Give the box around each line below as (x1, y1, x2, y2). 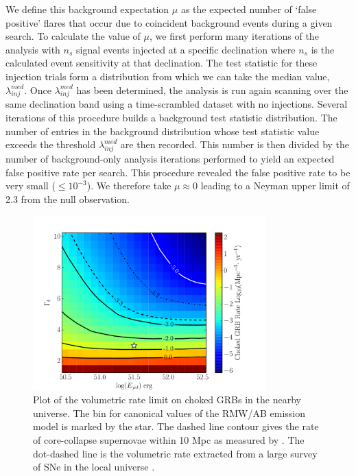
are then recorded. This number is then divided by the (120, 137, 350, 152)
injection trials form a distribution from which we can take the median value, (5, 69, 330, 83)
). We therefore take (86, 178, 171, 193)
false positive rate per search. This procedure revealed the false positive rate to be (5, 165, 351, 179)
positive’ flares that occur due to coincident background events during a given (5, 15, 333, 29)
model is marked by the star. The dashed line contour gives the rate (33, 419, 319, 433)
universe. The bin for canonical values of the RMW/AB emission (33, 405, 306, 420)
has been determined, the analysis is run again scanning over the (76, 82, 348, 97)
